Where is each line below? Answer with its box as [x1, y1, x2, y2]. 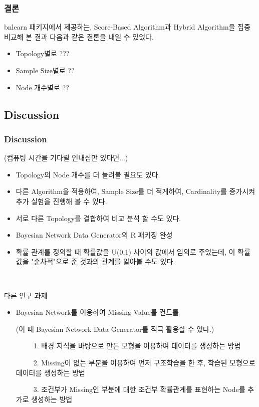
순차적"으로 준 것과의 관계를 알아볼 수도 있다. [34, 256, 175, 267]
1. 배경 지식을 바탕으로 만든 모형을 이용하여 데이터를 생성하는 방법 [33, 340, 241, 351]
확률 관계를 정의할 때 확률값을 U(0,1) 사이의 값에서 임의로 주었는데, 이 [16, 246, 235, 257]
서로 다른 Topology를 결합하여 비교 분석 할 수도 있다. [16, 213, 181, 223]
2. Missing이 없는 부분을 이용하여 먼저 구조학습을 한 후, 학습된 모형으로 [33, 357, 255, 367]
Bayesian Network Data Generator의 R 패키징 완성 [16, 230, 173, 240]
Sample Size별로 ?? [16, 65, 75, 75]
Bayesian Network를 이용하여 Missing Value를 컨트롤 [16, 307, 179, 317]
